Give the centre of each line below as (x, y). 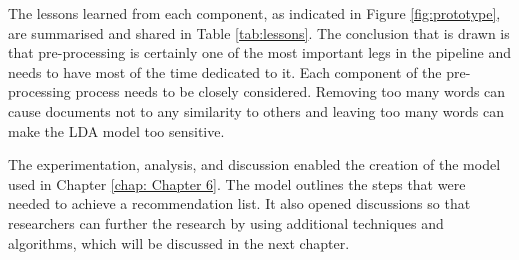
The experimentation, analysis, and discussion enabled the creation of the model (254, 164)
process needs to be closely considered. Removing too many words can (290, 91)
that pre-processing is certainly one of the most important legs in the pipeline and (259, 52)
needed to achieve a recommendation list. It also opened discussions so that (239, 203)
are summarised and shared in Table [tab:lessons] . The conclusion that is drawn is (259, 32)
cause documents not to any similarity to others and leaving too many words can (256, 110)
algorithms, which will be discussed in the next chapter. (179, 242)
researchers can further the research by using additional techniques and (226, 222)
